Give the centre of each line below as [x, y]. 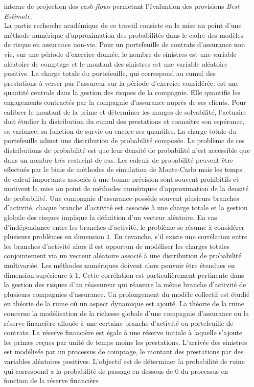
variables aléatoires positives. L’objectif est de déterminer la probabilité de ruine [124, 361]
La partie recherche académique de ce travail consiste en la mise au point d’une [123, 25]
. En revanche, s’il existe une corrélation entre [179, 236]
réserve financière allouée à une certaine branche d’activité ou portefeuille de [119, 323]
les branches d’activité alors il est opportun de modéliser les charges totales [117, 246]
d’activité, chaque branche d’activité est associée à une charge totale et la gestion [126, 207]
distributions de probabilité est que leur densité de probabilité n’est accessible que [127, 150]
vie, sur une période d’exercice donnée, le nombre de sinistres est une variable [120, 54]
